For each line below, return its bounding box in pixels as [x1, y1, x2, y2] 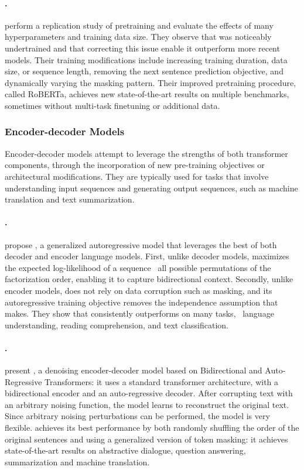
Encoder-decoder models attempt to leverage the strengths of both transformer [5, 147, 288, 159]
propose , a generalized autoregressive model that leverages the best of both [5, 238, 277, 251]
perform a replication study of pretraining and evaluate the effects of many [5, 19, 274, 31]
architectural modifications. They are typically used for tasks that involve [5, 170, 269, 182]
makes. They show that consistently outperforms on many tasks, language [5, 307, 274, 320]
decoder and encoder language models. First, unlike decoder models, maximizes [5, 250, 289, 262]
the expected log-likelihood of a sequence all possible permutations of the [5, 261, 271, 273]
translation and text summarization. [5, 193, 135, 205]
